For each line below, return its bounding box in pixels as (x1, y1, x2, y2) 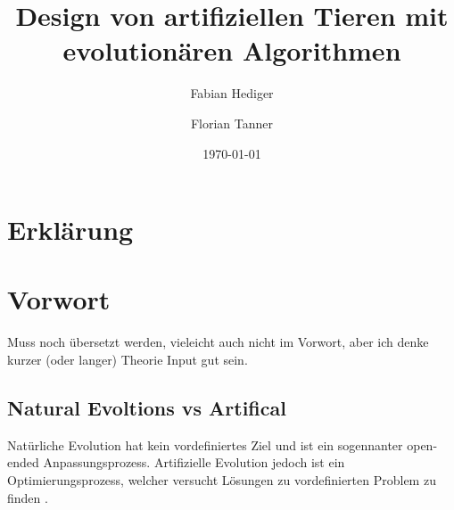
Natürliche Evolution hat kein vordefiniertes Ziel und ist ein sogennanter (7, 435, 403, 454)
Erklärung (7, 211, 134, 248)
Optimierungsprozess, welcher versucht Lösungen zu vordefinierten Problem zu (7, 470, 436, 489)
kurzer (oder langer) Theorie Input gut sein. (7, 350, 248, 368)
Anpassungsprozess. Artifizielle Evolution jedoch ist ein (43, 453, 345, 472)
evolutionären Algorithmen (62, 32, 401, 69)
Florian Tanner (190, 113, 274, 132)
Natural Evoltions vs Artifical (7, 393, 286, 421)
